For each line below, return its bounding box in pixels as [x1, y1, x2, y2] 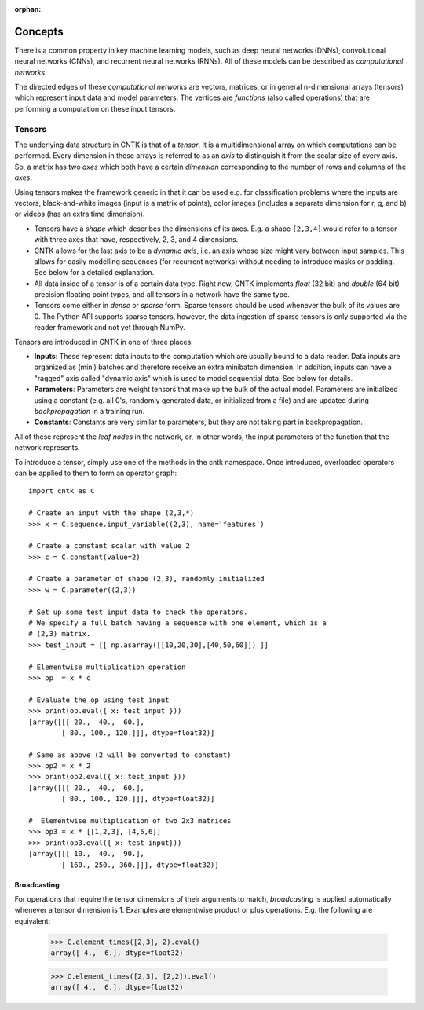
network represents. [14, 443, 80, 452]
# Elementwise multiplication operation [28, 662, 186, 672]
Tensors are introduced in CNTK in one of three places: [14, 337, 194, 346]
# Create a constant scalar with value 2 [28, 542, 190, 551]
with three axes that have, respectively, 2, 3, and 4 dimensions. [34, 235, 239, 244]
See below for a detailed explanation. [34, 268, 155, 277]
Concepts [14, 24, 64, 38]
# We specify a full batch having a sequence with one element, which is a [28, 619, 327, 628]
